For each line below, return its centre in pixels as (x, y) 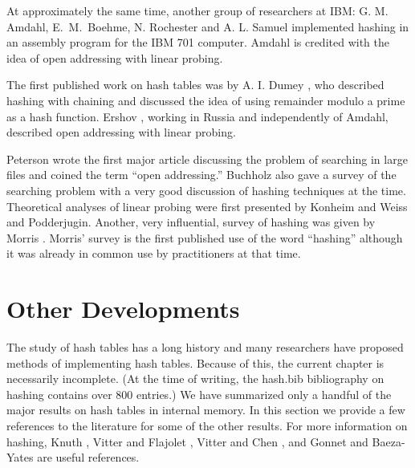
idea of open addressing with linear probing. (115, 57)
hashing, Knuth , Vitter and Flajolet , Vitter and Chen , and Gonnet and (187, 441)
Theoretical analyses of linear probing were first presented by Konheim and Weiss (207, 206)
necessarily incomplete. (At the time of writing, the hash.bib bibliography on (195, 378)
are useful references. (88, 457)
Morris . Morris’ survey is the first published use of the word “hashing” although (205, 237)
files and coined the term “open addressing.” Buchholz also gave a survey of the (201, 175)
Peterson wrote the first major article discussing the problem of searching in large (207, 159)
